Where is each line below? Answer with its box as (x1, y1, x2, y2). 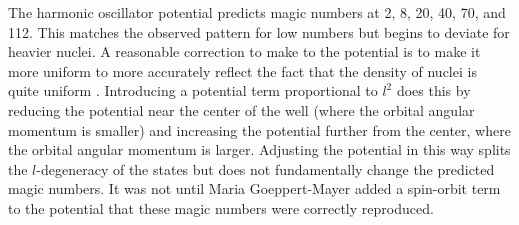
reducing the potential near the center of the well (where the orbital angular (8, 99, 475, 120)
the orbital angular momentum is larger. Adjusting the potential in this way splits (8, 139, 511, 160)
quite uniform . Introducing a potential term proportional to (8, 80, 378, 101)
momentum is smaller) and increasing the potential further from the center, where (8, 119, 511, 140)
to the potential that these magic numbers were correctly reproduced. (8, 197, 434, 218)
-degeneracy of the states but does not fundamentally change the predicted (36, 158, 495, 179)
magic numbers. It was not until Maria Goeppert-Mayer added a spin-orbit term (8, 178, 501, 199)
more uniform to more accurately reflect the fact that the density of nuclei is (8, 60, 477, 81)
